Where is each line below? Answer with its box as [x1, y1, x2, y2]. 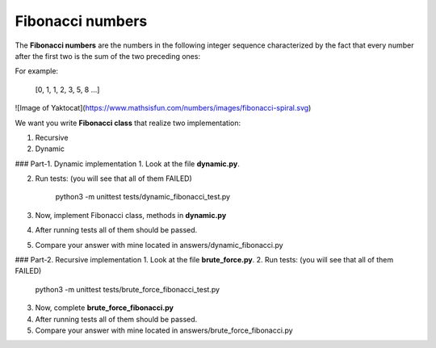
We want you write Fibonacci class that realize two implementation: [15, 118, 241, 128]
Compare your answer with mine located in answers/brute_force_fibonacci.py [35, 325, 294, 335]
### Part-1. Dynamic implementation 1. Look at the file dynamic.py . [15, 158, 240, 169]
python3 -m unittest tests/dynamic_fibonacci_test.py [55, 192, 230, 202]
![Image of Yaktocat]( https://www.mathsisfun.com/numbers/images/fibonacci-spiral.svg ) [15, 103, 312, 113]
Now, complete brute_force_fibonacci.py [35, 303, 174, 312]
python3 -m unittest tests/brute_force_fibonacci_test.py [35, 284, 220, 294]
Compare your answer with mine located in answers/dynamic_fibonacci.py [35, 240, 283, 249]
